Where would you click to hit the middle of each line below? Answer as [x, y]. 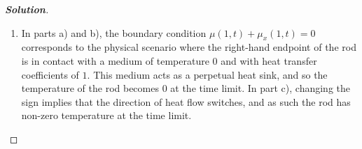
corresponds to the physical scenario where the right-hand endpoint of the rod [189, 47]
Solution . [27, 9]
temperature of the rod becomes [90, 88]
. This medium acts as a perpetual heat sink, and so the [207, 74]
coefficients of [50, 74]
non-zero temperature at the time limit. [106, 115]
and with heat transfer [269, 60]
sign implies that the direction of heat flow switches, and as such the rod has [186, 101]
